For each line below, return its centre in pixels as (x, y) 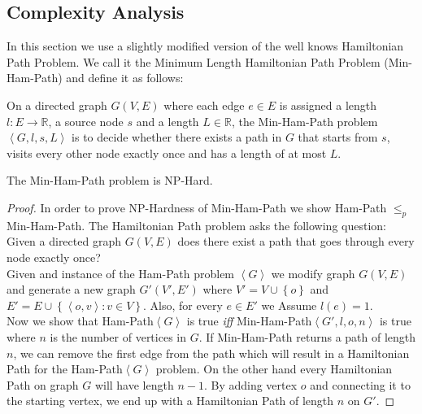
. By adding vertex (250, 384)
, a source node (86, 121)
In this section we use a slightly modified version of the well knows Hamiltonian (205, 46)
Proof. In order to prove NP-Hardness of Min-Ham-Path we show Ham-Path (197, 207)
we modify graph (313, 273)
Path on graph (43, 384)
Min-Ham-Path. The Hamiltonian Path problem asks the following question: (196, 225)
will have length (134, 384)
